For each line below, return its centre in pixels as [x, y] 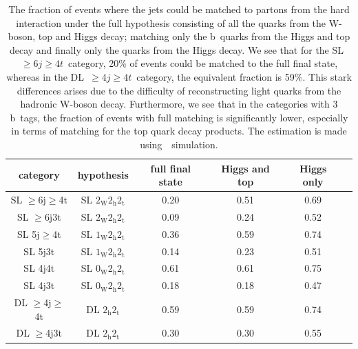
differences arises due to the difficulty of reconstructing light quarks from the [179, 90]
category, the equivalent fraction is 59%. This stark [244, 76]
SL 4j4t [39, 268]
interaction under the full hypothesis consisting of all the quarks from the [171, 22]
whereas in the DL [45, 76]
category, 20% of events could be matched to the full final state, [203, 63]
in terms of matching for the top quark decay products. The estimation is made [179, 131]
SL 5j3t [39, 251]
